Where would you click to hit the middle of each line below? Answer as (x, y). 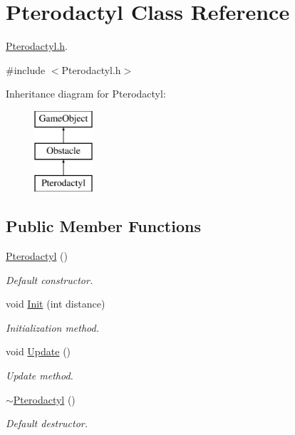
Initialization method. (52, 327)
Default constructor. (50, 279)
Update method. (40, 376)
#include (26, 69)
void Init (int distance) (56, 304)
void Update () (38, 351)
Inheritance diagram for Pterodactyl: (86, 94)
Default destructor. (47, 423)
